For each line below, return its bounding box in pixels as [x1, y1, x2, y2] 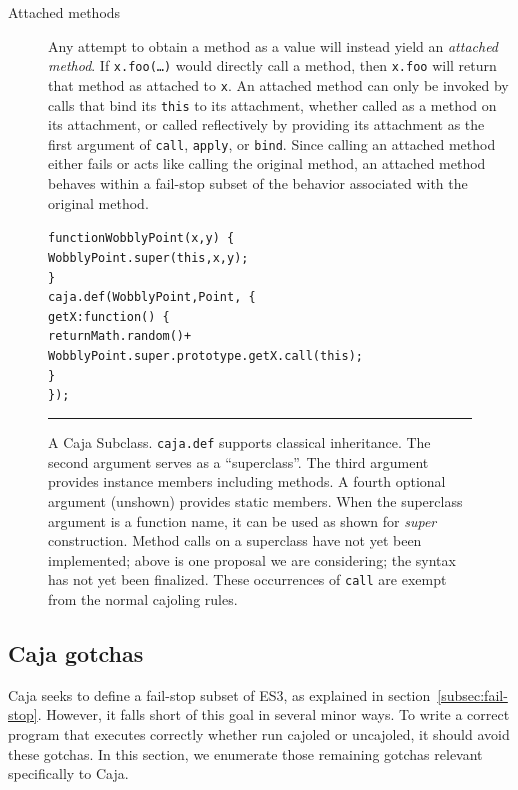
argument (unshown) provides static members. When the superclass [48, 490, 463, 511]
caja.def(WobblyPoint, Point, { [48, 290, 256, 305]
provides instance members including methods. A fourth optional [48, 471, 446, 492]
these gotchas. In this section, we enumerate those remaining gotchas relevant [8, 743, 483, 764]
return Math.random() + [48, 329, 192, 344]
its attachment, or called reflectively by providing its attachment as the [48, 114, 485, 135]
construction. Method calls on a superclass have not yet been [48, 530, 422, 551]
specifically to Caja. [8, 763, 129, 784]
